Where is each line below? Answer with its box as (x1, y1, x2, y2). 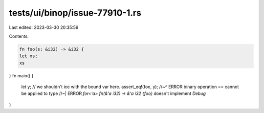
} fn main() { (9, 72, 34, 78)
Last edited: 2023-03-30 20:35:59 (9, 24, 79, 30)
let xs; (19, 53, 38, 59)
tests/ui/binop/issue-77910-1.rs (9, 7, 142, 18)
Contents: (9, 33, 29, 39)
